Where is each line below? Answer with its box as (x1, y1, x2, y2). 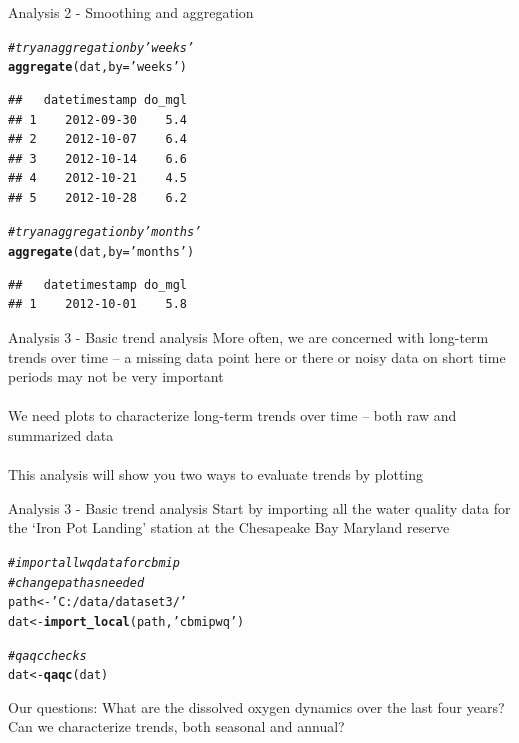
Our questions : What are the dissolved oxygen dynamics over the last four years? (8, 696, 505, 717)
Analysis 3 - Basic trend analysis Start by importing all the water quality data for (8, 497, 511, 518)
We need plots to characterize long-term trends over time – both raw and (8, 405, 457, 426)
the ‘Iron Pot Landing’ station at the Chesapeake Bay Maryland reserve (8, 517, 450, 538)
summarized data (8, 424, 114, 445)
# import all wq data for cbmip (8, 555, 180, 570)
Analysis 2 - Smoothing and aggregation (8, 2, 254, 22)
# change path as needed (8, 575, 145, 590)
